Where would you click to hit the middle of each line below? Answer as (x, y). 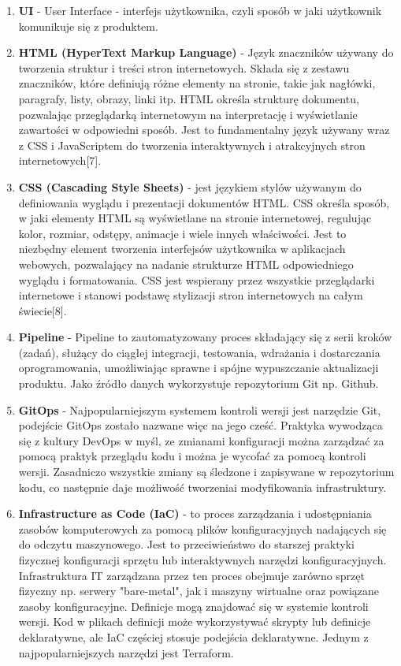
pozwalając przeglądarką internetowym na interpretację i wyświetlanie (188, 114)
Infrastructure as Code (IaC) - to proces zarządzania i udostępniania (195, 513)
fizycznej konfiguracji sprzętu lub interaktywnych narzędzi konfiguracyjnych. (202, 560)
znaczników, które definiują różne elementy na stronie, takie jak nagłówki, (197, 83)
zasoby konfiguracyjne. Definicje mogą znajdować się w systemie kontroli (193, 606)
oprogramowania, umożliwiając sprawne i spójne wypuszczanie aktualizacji (199, 368)
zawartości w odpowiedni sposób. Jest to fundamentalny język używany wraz (204, 130)
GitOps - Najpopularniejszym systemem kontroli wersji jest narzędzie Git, (200, 409)
